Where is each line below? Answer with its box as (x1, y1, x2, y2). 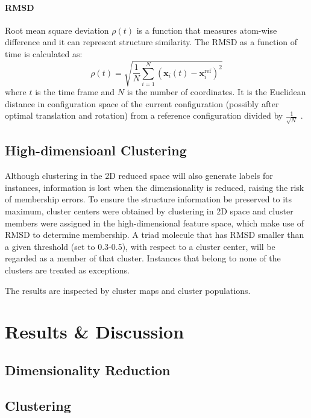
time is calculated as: (5, 47, 83, 60)
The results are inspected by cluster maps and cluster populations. (5, 284, 251, 296)
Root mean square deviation (5, 23, 109, 36)
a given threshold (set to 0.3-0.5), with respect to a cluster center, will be (5, 240, 275, 252)
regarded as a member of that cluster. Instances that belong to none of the (5, 252, 281, 264)
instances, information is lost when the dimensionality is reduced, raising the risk (5, 181, 304, 193)
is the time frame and (35, 86, 115, 98)
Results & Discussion (5, 319, 184, 344)
